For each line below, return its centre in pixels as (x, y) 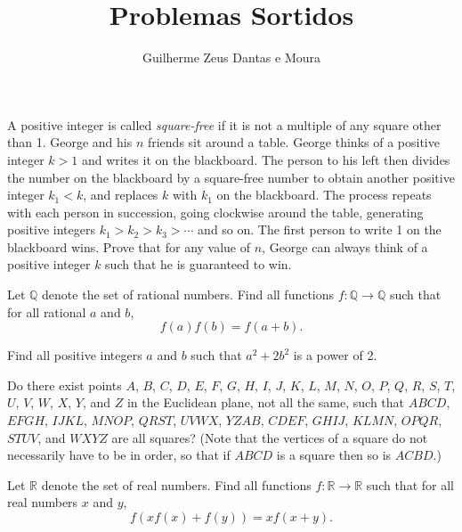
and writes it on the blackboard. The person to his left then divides (266, 159)
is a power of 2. (335, 355)
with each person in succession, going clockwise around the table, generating (215, 212)
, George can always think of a (345, 246)
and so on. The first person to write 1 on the (320, 229)
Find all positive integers (75, 355)
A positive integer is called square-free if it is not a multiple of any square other (224, 124)
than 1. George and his (70, 142)
